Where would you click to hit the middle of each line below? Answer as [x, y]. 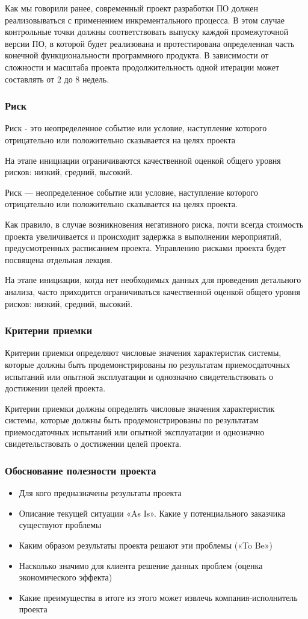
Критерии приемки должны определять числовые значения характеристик [140, 408]
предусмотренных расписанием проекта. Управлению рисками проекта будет [145, 248]
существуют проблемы [60, 525]
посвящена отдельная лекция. [59, 259]
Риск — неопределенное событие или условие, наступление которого [131, 192]
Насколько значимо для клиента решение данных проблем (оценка [141, 565]
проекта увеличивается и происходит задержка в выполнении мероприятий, [143, 236]
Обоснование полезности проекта [81, 470]
